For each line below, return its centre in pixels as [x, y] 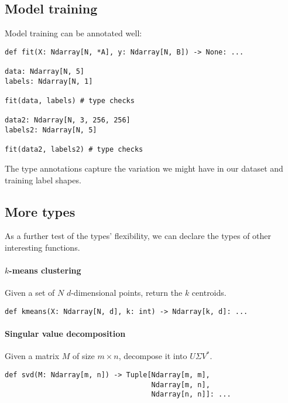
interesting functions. [42, 247]
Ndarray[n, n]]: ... [191, 395]
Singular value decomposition [65, 334]
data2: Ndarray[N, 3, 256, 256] [68, 120]
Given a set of [30, 293]
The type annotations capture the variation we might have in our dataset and [144, 168]
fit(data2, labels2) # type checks [74, 150]
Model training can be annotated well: [73, 33]
